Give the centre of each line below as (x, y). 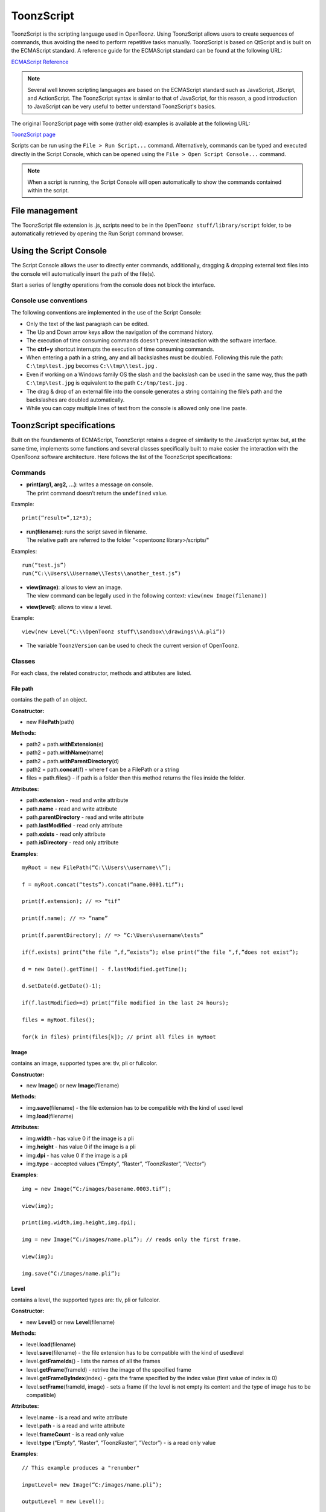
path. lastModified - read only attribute (75, 826)
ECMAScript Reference (40, 62)
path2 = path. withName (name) (65, 752)
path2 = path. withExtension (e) (65, 744)
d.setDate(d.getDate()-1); (62, 986)
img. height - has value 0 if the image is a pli (81, 1147)
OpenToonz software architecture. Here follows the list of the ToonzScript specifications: (122, 457)
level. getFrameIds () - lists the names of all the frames (93, 1361)
